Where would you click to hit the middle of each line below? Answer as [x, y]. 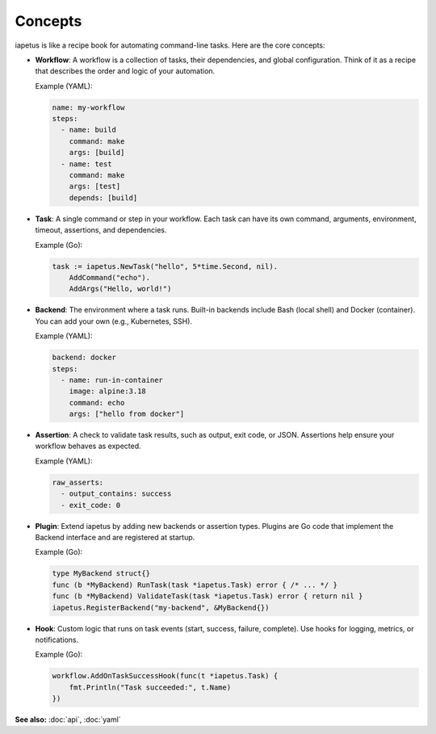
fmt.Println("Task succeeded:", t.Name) [150, 687]
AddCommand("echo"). [110, 277]
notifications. [57, 640]
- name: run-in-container [112, 380]
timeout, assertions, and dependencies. [101, 230]
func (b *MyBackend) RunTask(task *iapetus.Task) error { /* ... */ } [195, 585]
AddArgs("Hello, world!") [120, 289]
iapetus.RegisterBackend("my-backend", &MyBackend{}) [161, 607]
